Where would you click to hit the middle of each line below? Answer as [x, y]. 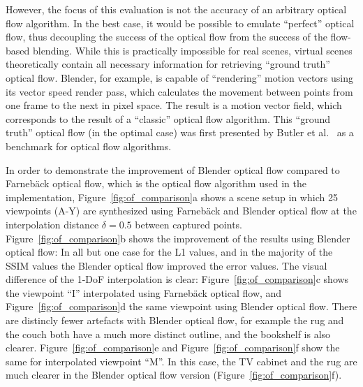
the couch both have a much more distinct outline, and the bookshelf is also [168, 334]
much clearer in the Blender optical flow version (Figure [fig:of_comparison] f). [174, 375]
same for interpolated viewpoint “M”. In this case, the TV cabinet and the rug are [181, 361]
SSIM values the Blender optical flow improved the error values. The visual [166, 265]
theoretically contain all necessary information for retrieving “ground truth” [168, 64]
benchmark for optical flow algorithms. [89, 146]
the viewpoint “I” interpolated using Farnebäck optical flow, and [144, 292]
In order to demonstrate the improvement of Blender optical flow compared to [173, 169]
